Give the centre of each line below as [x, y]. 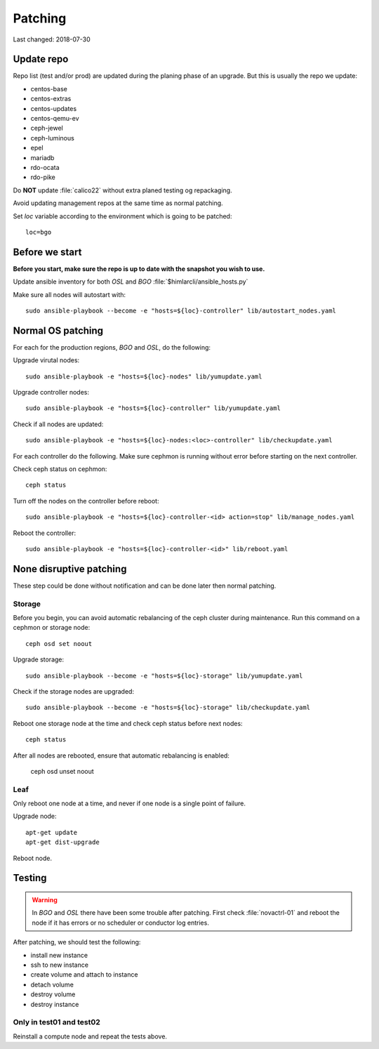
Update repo [41, 59]
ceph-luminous [53, 138]
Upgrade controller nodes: [51, 392]
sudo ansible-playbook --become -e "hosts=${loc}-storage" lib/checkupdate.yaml [168, 708]
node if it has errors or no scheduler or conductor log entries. [121, 923]
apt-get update [52, 832]
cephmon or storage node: [52, 628]
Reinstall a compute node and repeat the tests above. [90, 1036]
